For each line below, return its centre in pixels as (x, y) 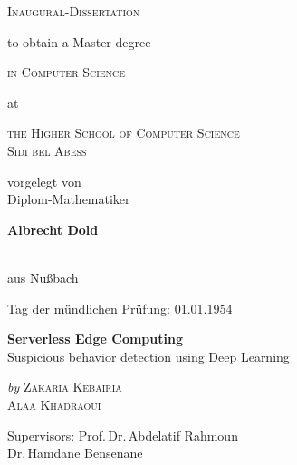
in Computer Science (67, 72)
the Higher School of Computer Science (124, 133)
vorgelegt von (44, 181)
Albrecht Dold (53, 229)
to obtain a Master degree (79, 41)
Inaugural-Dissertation (74, 11)
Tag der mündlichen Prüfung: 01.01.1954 (120, 308)
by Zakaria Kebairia (65, 387)
